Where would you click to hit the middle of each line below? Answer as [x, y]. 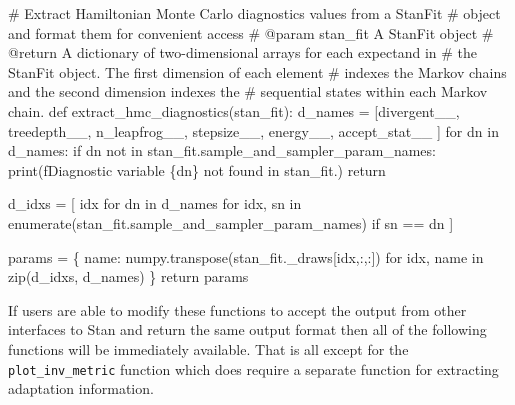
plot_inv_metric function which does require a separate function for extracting [253, 368]
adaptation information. [81, 388]
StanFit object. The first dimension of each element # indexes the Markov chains [257, 71]
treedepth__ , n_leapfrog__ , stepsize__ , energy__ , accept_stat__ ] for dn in [253, 130]
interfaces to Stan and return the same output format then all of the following [247, 329]
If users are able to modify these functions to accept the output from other [237, 309]
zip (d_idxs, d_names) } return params [128, 276]
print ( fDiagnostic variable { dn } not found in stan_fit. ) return [197, 169]
